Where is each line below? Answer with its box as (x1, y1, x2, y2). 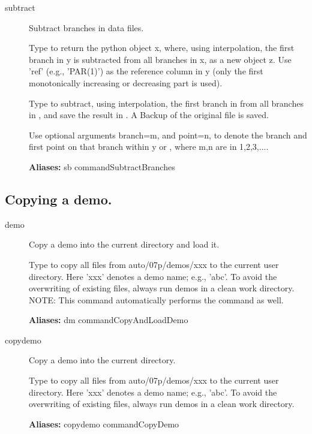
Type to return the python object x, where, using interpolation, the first (29, 41, 295, 54)
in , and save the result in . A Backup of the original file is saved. (29, 108, 269, 121)
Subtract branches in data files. (29, 21, 144, 34)
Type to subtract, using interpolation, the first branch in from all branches (29, 97, 304, 109)
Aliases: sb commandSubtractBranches (29, 160, 175, 173)
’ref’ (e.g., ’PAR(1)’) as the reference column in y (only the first (29, 65, 263, 77)
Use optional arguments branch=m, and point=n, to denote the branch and (29, 128, 307, 141)
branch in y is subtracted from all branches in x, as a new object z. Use (29, 53, 292, 65)
